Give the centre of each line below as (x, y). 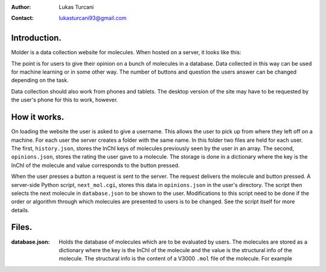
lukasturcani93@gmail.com (93, 18)
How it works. (38, 117)
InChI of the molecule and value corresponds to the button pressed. (95, 165)
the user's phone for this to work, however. (65, 100)
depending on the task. (40, 80)
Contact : (23, 18)
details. (20, 210)
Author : (21, 7)
